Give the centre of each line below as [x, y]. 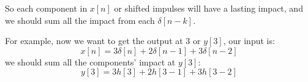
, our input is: [249, 41]
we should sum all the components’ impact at [90, 61]
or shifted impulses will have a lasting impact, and [208, 8]
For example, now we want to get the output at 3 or [103, 41]
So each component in [46, 8]
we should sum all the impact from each [80, 20]
